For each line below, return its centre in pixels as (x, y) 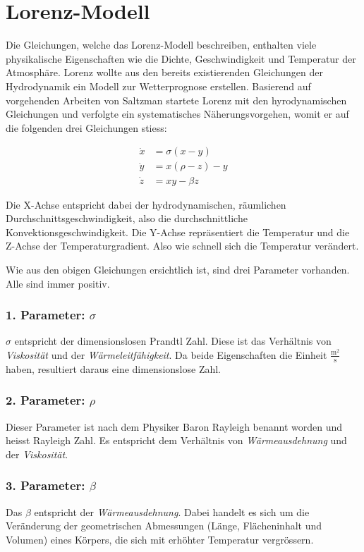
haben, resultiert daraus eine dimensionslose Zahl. (114, 368)
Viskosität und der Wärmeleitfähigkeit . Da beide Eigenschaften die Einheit (166, 354)
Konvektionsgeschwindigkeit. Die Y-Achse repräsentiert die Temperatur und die (178, 232)
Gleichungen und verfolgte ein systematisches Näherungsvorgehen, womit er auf (177, 114)
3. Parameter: (45, 485)
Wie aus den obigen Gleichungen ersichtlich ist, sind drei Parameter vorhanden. (178, 269)
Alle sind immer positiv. (58, 283)
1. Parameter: (45, 315)
